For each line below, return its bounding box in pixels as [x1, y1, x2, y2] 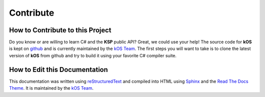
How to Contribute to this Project [9, 26, 111, 34]
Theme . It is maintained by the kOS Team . [9, 85, 94, 91]
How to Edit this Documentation [9, 65, 108, 73]
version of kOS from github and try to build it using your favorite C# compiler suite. [9, 52, 177, 58]
